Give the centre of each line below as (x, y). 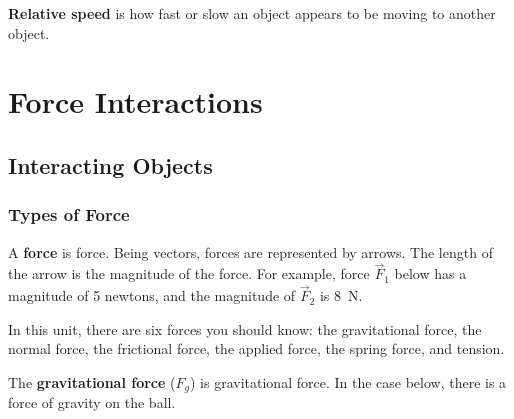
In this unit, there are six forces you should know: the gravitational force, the (245, 328)
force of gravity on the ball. (92, 402)
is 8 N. (341, 295)
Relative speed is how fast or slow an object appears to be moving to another (252, 13)
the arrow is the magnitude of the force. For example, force (189, 273)
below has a (430, 273)
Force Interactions (135, 101)
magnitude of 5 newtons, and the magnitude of (152, 295)
